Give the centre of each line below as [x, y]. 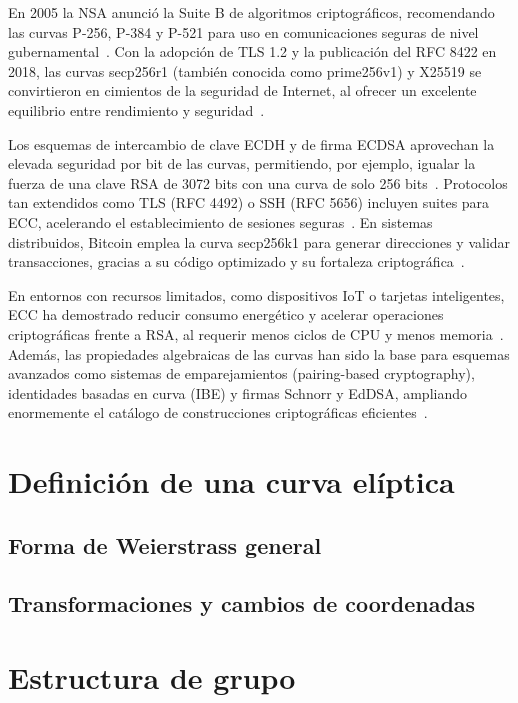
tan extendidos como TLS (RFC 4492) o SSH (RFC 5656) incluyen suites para [249, 202]
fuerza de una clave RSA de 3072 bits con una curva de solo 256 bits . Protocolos [258, 182]
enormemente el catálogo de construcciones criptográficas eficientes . [218, 412]
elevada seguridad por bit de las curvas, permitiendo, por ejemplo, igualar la [242, 163]
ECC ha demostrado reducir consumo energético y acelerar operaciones [226, 314]
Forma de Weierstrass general [165, 544]
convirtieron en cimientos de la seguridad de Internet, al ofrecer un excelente [242, 90]
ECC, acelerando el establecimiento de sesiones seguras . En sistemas [220, 221]
